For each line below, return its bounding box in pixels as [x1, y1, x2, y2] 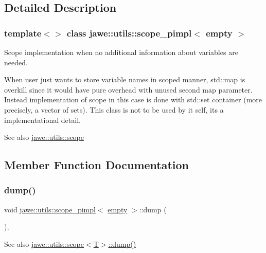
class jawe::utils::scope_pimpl [66, 26, 192, 39]
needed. [4, 57, 28, 67]
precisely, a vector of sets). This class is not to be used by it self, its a [4, 104, 224, 115]
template [4, 26, 42, 39]
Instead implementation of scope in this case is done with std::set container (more [4, 94, 262, 105]
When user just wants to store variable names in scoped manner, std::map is [4, 74, 245, 85]
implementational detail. [4, 114, 81, 125]
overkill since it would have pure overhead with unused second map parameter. [4, 84, 253, 95]
